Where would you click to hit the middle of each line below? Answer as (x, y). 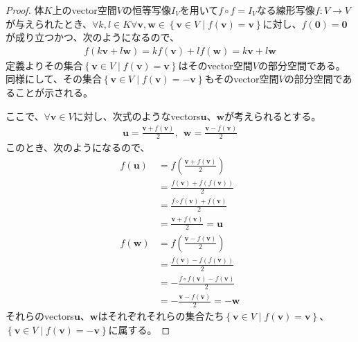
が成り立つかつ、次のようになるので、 (92, 37)
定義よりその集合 (44, 65)
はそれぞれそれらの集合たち (161, 316)
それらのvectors (40, 316)
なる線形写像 (286, 10)
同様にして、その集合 (54, 79)
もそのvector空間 (242, 79)
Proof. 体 (25, 10)
